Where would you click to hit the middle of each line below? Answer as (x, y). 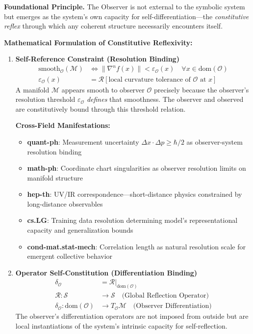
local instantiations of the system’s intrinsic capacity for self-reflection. (121, 325)
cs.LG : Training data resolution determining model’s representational (132, 220)
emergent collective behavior (70, 256)
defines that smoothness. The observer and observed (165, 99)
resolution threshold (45, 99)
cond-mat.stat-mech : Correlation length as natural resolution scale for (137, 246)
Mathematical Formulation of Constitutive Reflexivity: (98, 42)
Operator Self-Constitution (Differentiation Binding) (106, 272)
